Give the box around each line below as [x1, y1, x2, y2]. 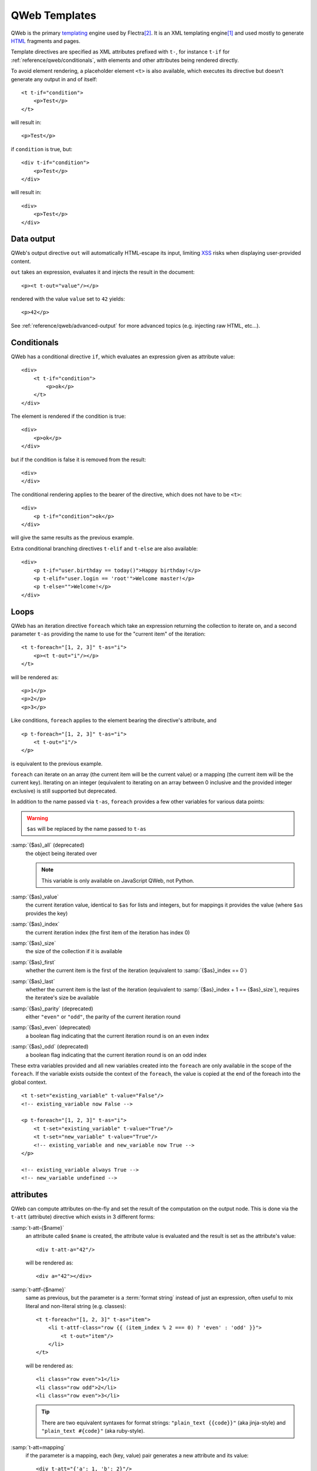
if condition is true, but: [11, 145, 73, 152]
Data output [11, 234, 55, 244]
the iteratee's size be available [25, 994, 99, 1001]
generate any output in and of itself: [11, 75, 97, 82]
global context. [11, 1079, 47, 1086]
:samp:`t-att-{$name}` [11, 1224, 65, 1231]
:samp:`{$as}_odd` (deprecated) [11, 1043, 89, 1050]
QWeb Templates [11, 9, 97, 22]
